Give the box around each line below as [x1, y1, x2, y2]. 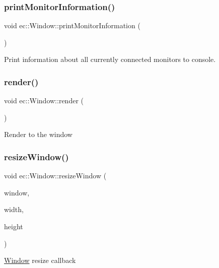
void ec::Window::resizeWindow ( [4, 170, 107, 181]
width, [4, 204, 24, 215]
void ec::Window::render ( [4, 95, 84, 106]
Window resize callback [4, 255, 76, 265]
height [4, 221, 23, 231]
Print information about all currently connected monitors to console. [4, 54, 216, 64]
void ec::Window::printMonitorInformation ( [4, 20, 140, 31]
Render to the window [4, 129, 72, 140]
